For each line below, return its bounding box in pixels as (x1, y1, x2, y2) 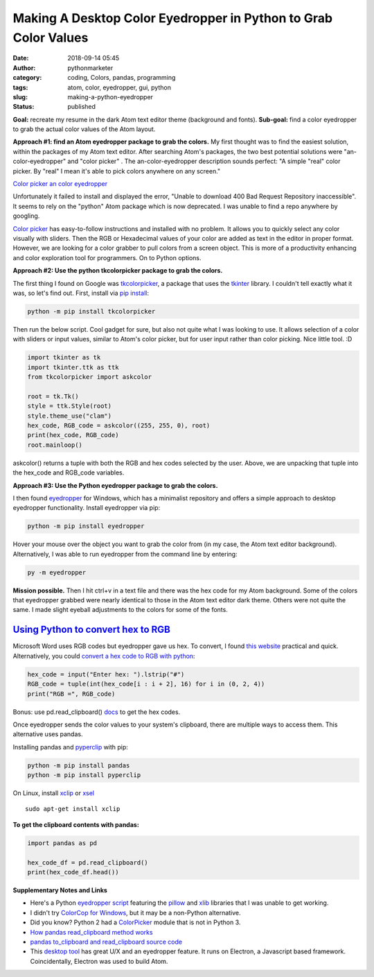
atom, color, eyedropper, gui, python (67, 83, 171, 92)
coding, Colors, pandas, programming (67, 74, 176, 82)
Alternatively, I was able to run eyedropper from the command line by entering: (12, 550, 238, 558)
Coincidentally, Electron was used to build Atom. (30, 957, 168, 965)
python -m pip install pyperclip (27, 771, 141, 779)
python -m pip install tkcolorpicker (27, 307, 156, 315)
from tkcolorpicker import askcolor (27, 373, 152, 381)
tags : (12, 83, 28, 92)
